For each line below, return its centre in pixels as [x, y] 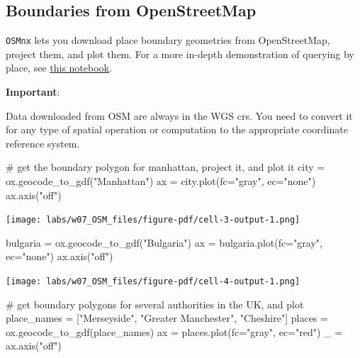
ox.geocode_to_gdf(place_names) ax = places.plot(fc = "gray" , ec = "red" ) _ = [174, 331]
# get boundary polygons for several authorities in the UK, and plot [155, 304]
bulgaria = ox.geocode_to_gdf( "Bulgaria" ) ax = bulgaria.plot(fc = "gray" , [164, 242]
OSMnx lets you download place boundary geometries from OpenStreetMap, [168, 40]
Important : [33, 92]
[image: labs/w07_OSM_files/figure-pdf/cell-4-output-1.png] [153, 282]
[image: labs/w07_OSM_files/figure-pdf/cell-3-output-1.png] [153, 220]
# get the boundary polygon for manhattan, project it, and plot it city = [165, 167]
